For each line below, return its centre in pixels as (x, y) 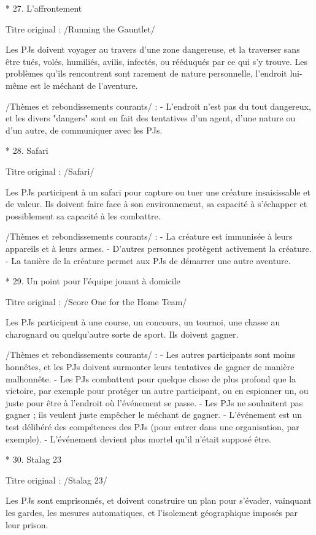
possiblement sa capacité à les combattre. (83, 215)
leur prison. (27, 524)
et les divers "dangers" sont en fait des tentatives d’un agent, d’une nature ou (151, 118)
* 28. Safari (27, 150)
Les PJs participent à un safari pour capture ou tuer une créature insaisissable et (158, 192)
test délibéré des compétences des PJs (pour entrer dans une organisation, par (152, 427)
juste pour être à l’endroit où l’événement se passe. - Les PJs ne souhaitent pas (154, 402)
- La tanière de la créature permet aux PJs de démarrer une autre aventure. (148, 260)
